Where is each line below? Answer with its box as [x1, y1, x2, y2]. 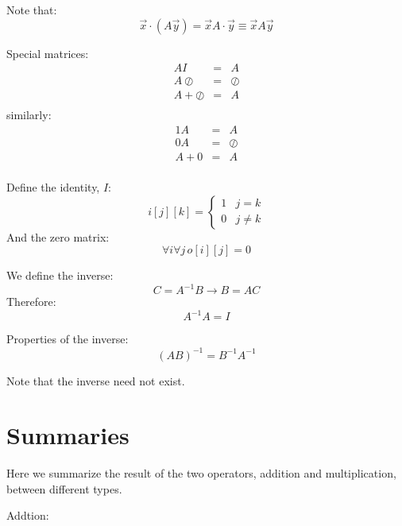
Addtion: [6, 507, 49, 524]
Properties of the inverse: [6, 331, 129, 347]
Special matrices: [6, 44, 89, 61]
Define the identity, [6, 179, 100, 195]
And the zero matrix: [6, 228, 110, 245]
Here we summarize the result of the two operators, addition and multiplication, [6, 465, 396, 482]
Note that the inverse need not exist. [6, 372, 185, 389]
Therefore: [6, 293, 56, 310]
